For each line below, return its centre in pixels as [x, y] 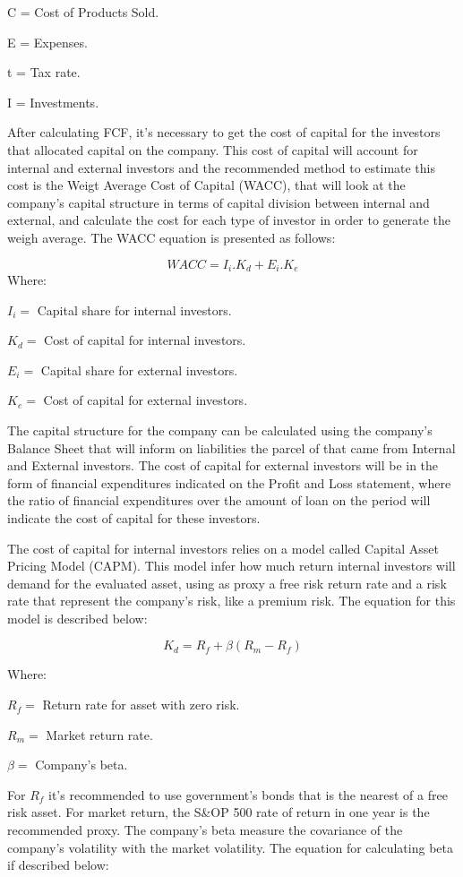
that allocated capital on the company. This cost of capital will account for [213, 149]
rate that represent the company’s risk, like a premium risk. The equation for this [231, 601]
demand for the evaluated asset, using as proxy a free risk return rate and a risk [227, 583]
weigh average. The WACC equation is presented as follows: [171, 237]
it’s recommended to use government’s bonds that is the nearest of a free [248, 794]
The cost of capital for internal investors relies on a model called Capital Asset [223, 548]
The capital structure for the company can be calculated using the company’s [220, 430]
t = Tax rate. [44, 72]
